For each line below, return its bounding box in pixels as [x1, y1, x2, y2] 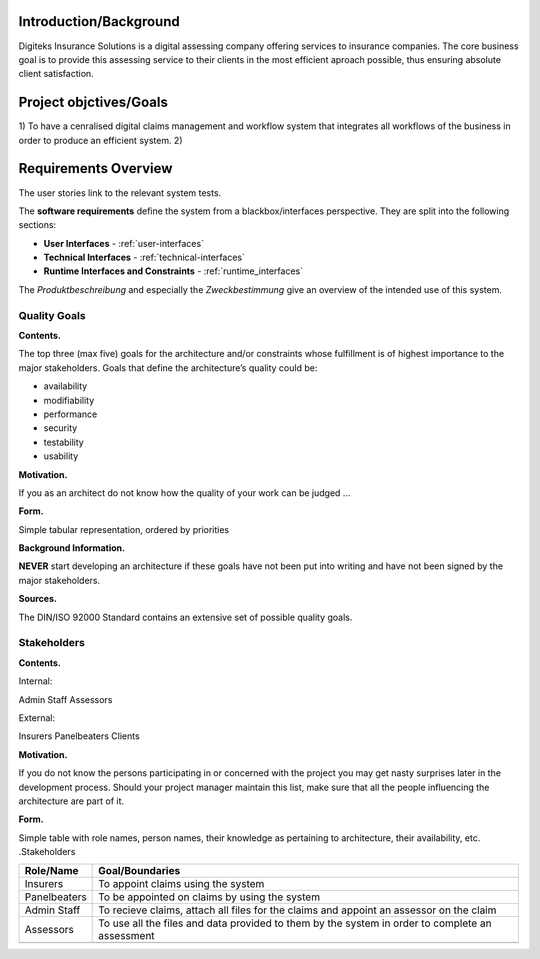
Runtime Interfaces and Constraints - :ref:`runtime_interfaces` [43, 265, 304, 277]
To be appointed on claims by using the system [98, 890, 320, 904]
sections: [18, 219, 57, 231]
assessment [98, 929, 155, 943]
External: [18, 711, 55, 724]
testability [43, 436, 84, 448]
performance [43, 408, 98, 420]
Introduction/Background [18, 13, 180, 30]
